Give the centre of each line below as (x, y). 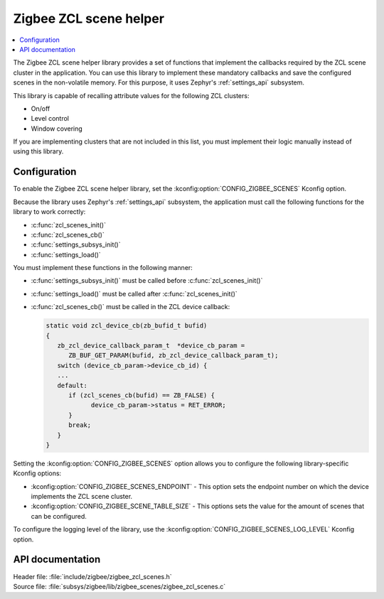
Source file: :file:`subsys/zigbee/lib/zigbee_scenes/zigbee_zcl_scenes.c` (119, 586)
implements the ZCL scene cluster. (82, 497)
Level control (50, 119)
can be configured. (59, 516)
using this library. (38, 151)
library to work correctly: (49, 212)
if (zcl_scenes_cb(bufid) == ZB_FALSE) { (142, 395)
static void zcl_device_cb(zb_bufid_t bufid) (127, 326)
